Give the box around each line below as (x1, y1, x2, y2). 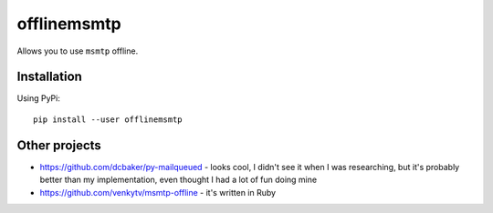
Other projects (16, 137, 102, 153)
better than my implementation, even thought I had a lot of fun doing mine (39, 174, 318, 186)
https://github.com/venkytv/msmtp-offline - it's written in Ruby (39, 187, 277, 198)
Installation (16, 69, 82, 85)
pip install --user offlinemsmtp (33, 114, 183, 125)
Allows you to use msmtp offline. (16, 46, 139, 56)
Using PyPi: (16, 93, 61, 104)
